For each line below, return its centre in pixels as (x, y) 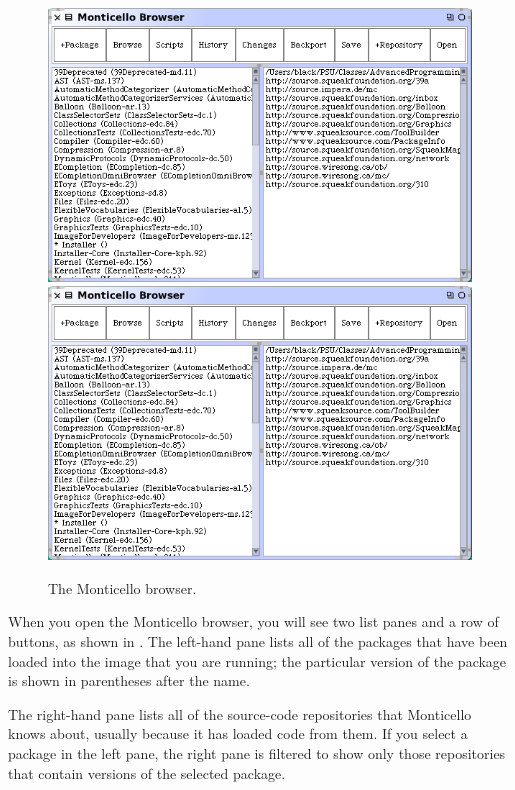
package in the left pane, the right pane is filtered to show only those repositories (257, 752)
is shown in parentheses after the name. (129, 680)
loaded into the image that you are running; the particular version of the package (257, 660)
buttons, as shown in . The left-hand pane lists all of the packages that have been (258, 640)
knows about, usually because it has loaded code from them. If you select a (238, 733)
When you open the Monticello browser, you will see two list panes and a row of (253, 621)
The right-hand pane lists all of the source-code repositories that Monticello (240, 713)
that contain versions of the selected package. (147, 772)
